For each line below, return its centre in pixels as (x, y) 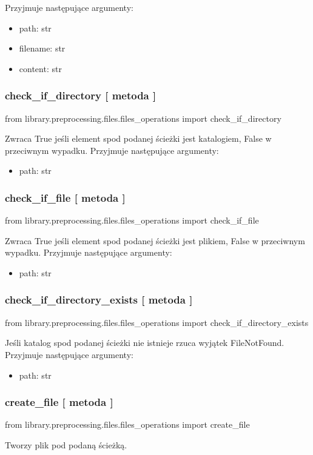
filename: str (42, 48)
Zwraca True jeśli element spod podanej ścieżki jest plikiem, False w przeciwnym (155, 240)
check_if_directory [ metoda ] (81, 95)
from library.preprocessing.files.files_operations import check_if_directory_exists (157, 322)
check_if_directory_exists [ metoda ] (99, 300)
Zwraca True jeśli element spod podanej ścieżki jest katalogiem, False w (138, 138)
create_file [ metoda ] (59, 402)
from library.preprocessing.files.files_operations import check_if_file (132, 220)
